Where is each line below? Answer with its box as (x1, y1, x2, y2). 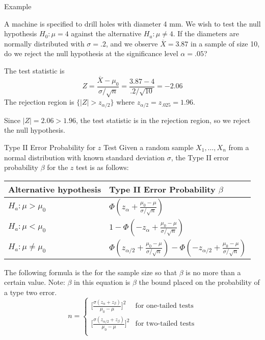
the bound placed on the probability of (139, 277, 260, 287)
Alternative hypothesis (8, 183, 101, 195)
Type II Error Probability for (4, 142, 96, 153)
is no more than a (185, 266, 241, 277)
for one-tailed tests (135, 302, 194, 310)
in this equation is (74, 277, 130, 287)
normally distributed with (4, 38, 85, 48)
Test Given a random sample (103, 142, 194, 153)
